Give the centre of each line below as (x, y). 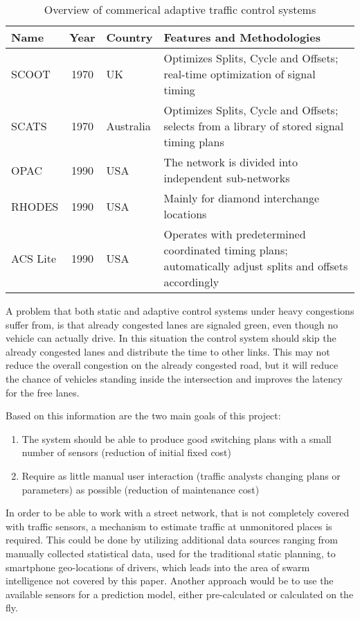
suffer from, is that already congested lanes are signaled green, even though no (172, 324)
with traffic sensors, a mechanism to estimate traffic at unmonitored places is (169, 526)
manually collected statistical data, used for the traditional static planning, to (171, 553)
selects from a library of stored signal (254, 126)
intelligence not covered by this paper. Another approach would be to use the (170, 581)
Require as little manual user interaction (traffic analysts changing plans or (181, 475)
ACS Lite (34, 258)
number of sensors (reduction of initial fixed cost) (127, 452)
